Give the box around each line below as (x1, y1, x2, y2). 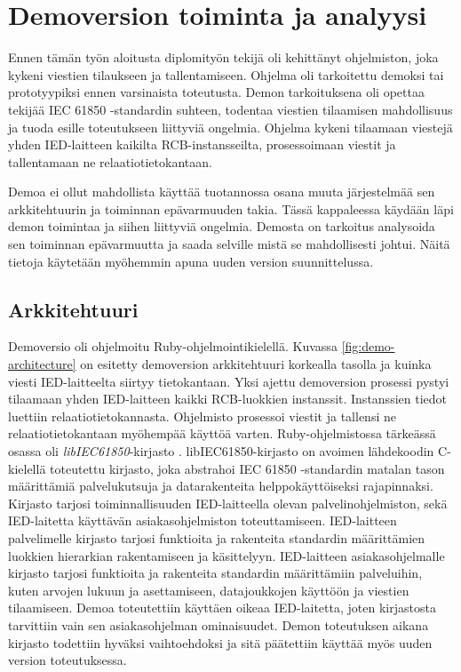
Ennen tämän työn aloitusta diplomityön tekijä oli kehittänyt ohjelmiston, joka (8, 48, 439, 67)
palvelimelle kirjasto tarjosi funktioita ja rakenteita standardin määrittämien (8, 528, 425, 547)
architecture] (8, 355, 76, 373)
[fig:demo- (341, 337, 395, 356)
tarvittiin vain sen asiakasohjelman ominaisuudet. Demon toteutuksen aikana (8, 615, 429, 634)
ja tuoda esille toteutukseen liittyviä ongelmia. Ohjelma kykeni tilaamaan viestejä (8, 117, 453, 136)
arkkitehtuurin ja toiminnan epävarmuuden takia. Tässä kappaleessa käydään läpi (8, 199, 454, 218)
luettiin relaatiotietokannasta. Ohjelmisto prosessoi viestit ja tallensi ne (8, 406, 396, 425)
